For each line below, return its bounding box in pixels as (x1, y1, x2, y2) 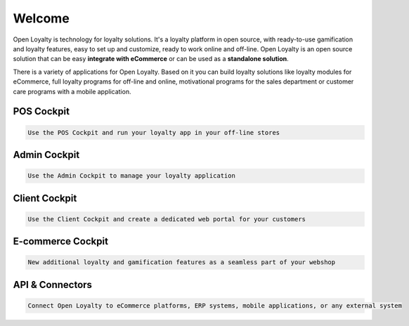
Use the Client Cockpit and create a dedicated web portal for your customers (27, 215, 306, 223)
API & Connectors (13, 278, 93, 291)
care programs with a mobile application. (13, 87, 131, 96)
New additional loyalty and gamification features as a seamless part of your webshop (27, 259, 336, 266)
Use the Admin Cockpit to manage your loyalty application (27, 172, 235, 180)
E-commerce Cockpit (13, 235, 109, 247)
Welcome (13, 11, 70, 26)
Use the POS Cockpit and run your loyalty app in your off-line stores (27, 129, 280, 136)
